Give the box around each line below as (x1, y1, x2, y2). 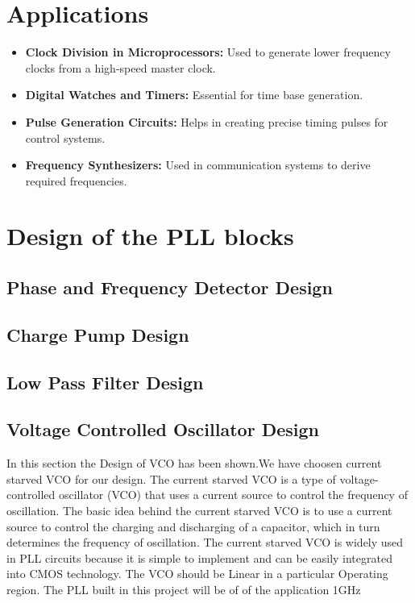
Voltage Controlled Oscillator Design (6, 417, 319, 442)
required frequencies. (25, 172, 127, 189)
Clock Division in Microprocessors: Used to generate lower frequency (25, 44, 391, 60)
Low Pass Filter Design (6, 369, 204, 394)
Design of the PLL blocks (6, 219, 294, 252)
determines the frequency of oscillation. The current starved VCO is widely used (6, 534, 404, 551)
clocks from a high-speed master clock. (25, 59, 216, 76)
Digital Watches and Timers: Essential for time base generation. (25, 86, 363, 103)
